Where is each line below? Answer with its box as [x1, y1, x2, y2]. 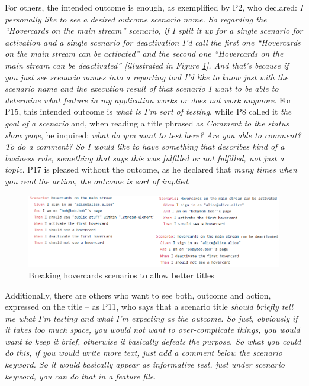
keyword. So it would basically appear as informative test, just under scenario [5, 358, 285, 371]
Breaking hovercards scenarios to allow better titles [28, 268, 214, 281]
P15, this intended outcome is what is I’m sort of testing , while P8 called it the [5, 105, 292, 118]
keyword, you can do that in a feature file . [5, 369, 156, 382]
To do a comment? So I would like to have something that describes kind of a [5, 140, 285, 153]
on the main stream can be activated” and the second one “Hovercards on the [5, 47, 284, 60]
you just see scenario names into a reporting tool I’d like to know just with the [5, 70, 288, 83]
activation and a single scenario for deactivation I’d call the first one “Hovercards [5, 35, 301, 48]
